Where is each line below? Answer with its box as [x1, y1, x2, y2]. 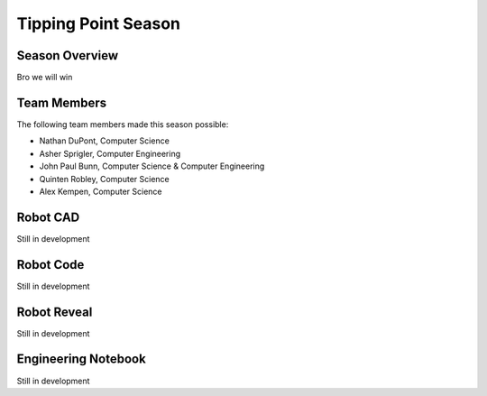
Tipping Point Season [16, 14, 180, 33]
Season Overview [16, 48, 119, 63]
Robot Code [16, 257, 85, 272]
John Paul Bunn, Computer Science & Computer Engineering [39, 161, 265, 171]
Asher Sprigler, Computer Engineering [39, 148, 181, 159]
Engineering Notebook [16, 352, 146, 367]
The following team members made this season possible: [16, 118, 229, 130]
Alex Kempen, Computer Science [39, 186, 162, 197]
